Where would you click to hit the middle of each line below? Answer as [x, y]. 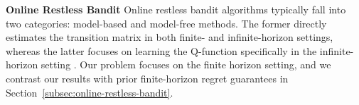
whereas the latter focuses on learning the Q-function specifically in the [161, 50]
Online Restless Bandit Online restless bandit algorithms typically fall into [176, 9]
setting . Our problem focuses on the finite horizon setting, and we [186, 64]
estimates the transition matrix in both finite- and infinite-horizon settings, [170, 37]
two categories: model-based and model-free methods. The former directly [166, 23]
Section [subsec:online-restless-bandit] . [90, 92]
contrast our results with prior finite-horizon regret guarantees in [147, 78]
